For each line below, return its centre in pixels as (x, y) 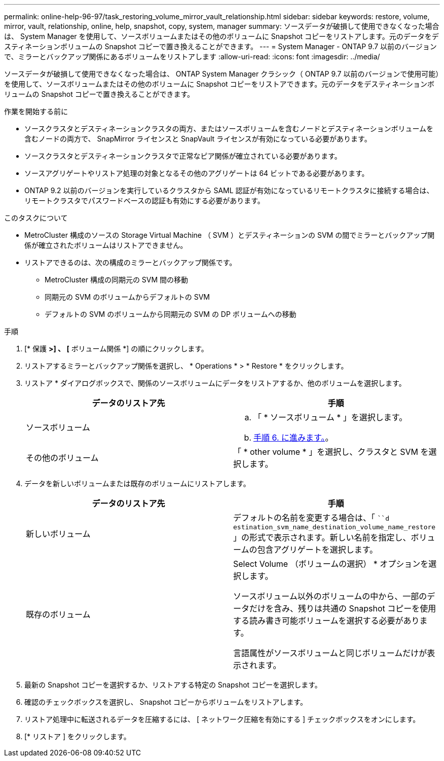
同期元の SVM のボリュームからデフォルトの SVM (127, 297)
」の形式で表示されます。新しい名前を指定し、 (322, 537)
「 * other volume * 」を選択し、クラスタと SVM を (331, 452)
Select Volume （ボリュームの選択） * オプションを (331, 564)
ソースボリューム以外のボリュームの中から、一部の (330, 596)
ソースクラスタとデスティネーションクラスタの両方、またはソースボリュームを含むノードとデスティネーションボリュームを (229, 129)
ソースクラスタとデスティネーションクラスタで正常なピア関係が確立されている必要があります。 (183, 156)
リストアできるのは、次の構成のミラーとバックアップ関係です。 (131, 262)
